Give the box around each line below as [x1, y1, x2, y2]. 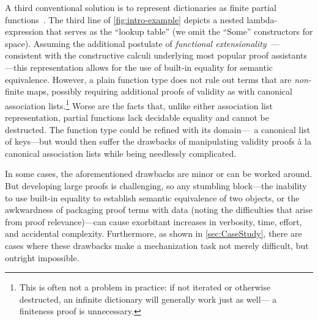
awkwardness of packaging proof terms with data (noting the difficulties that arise [5, 203, 312, 216]
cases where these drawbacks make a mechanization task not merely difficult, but [5, 239, 309, 251]
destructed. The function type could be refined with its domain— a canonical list [5, 123, 311, 135]
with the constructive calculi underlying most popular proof [45, 49, 269, 62]
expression [5, 25, 43, 38]
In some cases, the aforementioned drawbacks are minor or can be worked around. [5, 167, 312, 180]
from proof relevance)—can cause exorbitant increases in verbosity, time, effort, [5, 215, 302, 228]
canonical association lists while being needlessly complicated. [5, 146, 237, 159]
